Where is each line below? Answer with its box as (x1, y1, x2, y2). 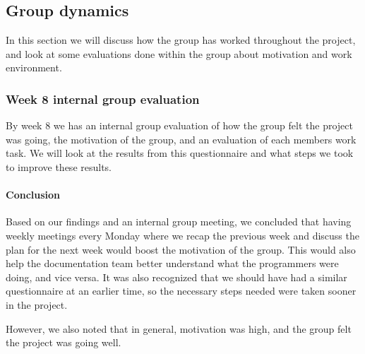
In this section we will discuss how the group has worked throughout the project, (6, 33, 356, 47)
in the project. (6, 297, 68, 312)
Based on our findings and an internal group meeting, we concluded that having (6, 214, 352, 229)
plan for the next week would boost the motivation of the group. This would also (6, 242, 356, 256)
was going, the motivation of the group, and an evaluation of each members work (6, 131, 357, 146)
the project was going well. (6, 335, 121, 350)
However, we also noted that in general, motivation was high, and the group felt (6, 321, 352, 336)
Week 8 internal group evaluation (6, 90, 200, 107)
